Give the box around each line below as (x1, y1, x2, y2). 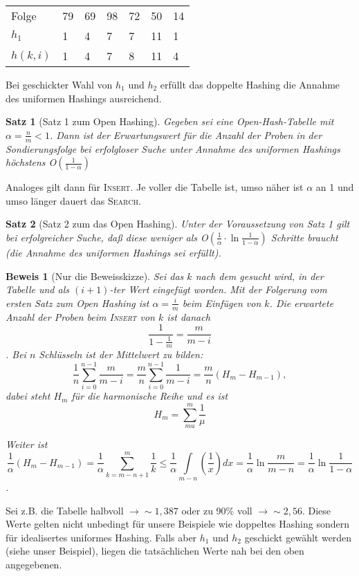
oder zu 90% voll (181, 503, 252, 517)
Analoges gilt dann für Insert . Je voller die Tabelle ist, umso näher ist (6, 180, 304, 194)
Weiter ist (6, 436, 48, 451)
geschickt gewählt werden (244, 530, 352, 544)
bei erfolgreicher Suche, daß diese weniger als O (6, 230, 208, 244)
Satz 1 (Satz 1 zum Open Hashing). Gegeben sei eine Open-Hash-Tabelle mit (6, 114, 334, 129)
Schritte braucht (270, 230, 338, 244)
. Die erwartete (269, 295, 334, 310)
